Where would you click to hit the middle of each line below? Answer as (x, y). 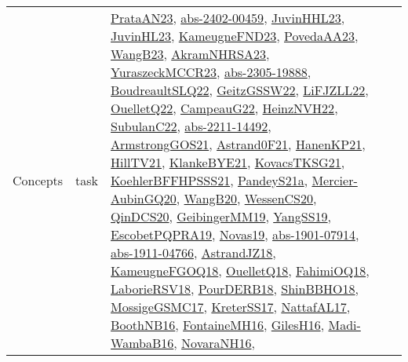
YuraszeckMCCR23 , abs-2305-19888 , (211, 72)
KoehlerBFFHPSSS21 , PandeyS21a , (209, 180)
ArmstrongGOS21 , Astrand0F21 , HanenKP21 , (238, 144)
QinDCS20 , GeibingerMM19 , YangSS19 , (221, 216)
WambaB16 (142, 343)
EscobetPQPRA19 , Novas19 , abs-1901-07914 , (235, 234)
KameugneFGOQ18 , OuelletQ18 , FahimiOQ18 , (240, 271)
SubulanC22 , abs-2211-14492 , (191, 126)
